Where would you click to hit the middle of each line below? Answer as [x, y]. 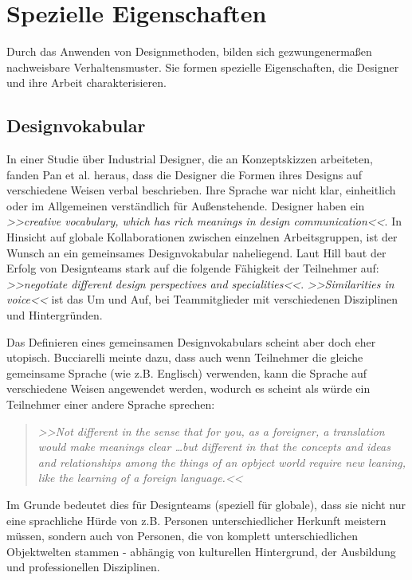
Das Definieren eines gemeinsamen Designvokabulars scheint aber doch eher [191, 341]
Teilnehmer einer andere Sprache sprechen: [111, 404]
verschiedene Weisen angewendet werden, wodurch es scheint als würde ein [188, 388]
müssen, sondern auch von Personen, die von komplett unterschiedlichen [182, 536]
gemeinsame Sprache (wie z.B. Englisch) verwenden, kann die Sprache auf [187, 372]
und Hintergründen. [55, 315]
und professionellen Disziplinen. [83, 567]
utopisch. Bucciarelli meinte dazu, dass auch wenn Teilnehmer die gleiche [185, 357]
